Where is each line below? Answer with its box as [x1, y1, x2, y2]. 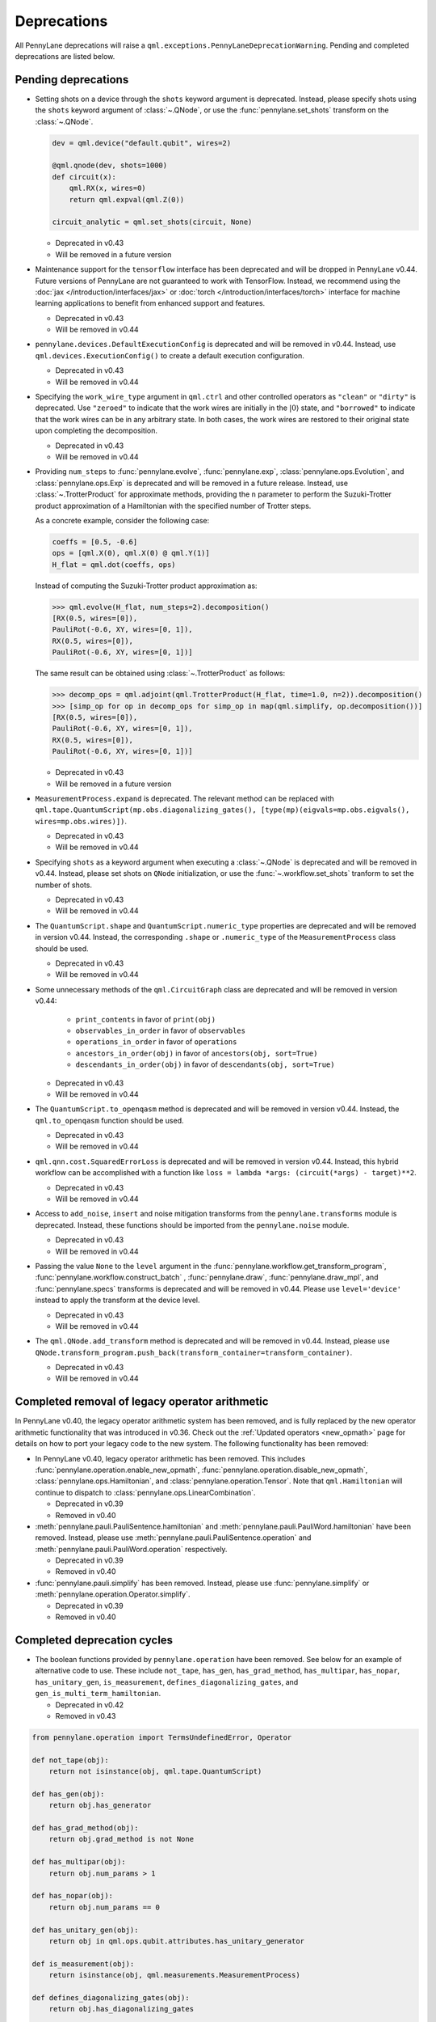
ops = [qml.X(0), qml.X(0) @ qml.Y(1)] [52, 548, 210, 558]
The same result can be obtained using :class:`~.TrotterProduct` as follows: [35, 668, 286, 679]
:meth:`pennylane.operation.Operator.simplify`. [35, 1589, 191, 1599]
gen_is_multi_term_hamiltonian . [35, 1689, 161, 1698]
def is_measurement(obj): [31, 1959, 135, 1969]
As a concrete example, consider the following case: [35, 515, 210, 525]
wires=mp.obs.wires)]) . [35, 816, 128, 826]
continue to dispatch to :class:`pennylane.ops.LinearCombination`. [35, 1487, 256, 1497]
